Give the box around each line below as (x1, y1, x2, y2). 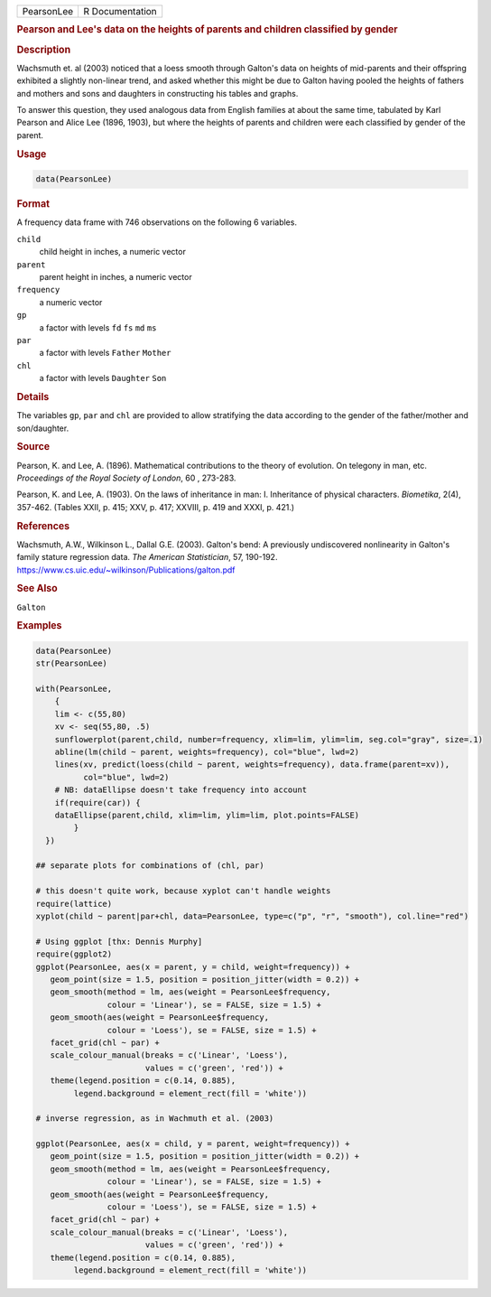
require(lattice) (35, 899, 113, 909)
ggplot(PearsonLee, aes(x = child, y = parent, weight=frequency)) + (35, 1139, 350, 1149)
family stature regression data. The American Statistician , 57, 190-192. (16, 552, 278, 563)
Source (16, 441, 51, 453)
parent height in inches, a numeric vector (39, 271, 193, 282)
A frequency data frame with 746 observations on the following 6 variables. (16, 217, 298, 228)
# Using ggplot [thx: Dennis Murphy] (35, 936, 203, 947)
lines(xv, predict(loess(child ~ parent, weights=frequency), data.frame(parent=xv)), (54, 760, 450, 770)
